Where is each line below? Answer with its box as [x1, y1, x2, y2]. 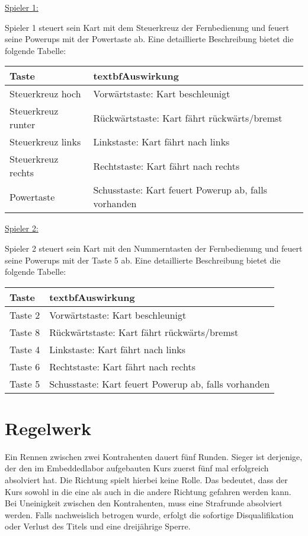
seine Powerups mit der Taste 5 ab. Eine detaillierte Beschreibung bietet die [5, 253, 281, 266]
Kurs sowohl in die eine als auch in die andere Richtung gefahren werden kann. [5, 485, 291, 497]
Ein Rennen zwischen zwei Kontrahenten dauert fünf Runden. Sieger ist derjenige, [5, 450, 303, 462]
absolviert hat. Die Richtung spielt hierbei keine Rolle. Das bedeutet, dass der [5, 474, 288, 486]
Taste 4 [9, 342, 40, 356]
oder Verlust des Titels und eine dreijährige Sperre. [5, 520, 191, 532]
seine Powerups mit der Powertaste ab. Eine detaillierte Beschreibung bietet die [5, 33, 294, 45]
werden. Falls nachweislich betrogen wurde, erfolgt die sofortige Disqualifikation [5, 508, 294, 521]
